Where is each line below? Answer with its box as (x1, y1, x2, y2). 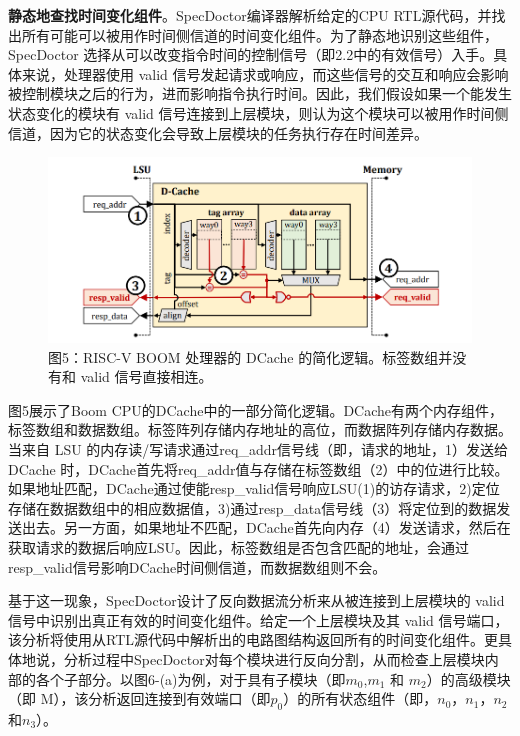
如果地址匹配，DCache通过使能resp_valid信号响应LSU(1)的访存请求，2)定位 (8, 478, 500, 499)
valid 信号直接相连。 (80, 366, 213, 387)
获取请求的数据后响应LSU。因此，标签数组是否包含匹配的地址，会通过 (8, 536, 470, 557)
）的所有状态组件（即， (283, 688, 438, 709)
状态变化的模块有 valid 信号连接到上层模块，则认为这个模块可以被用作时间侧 (8, 102, 509, 123)
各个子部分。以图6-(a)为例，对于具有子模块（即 (35, 668, 346, 689)
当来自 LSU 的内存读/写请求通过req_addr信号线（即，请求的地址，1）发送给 (8, 439, 509, 459)
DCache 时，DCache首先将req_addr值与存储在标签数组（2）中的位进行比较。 (8, 458, 509, 479)
